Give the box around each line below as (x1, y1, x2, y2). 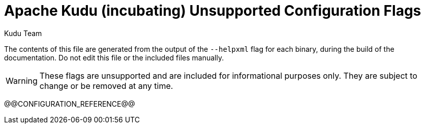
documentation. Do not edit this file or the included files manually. (4, 53, 224, 62)
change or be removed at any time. (39, 80, 173, 91)
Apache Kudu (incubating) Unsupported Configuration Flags (4, 2, 421, 19)
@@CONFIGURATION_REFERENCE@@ (4, 99, 135, 108)
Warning (6, 75, 38, 86)
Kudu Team (4, 28, 42, 38)
